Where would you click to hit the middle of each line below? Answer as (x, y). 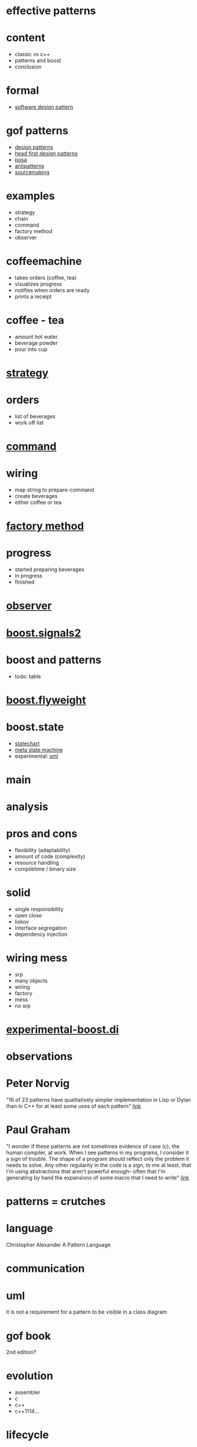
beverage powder (36, 343)
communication (45, 1268)
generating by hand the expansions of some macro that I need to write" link (98, 1178)
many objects (31, 980)
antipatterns (29, 166)
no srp (22, 1006)
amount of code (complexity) (50, 856)
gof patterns (37, 131)
